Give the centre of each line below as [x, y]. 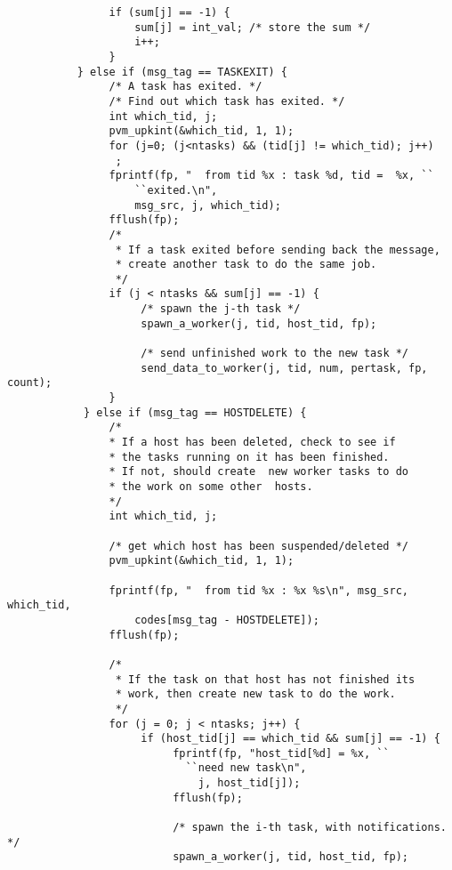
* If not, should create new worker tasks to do [259, 472]
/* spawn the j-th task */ [221, 309]
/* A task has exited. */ [186, 87]
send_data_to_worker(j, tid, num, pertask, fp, [284, 368]
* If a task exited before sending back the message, [278, 250]
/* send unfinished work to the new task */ [275, 354]
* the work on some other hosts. [211, 487]
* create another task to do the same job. [246, 265]
